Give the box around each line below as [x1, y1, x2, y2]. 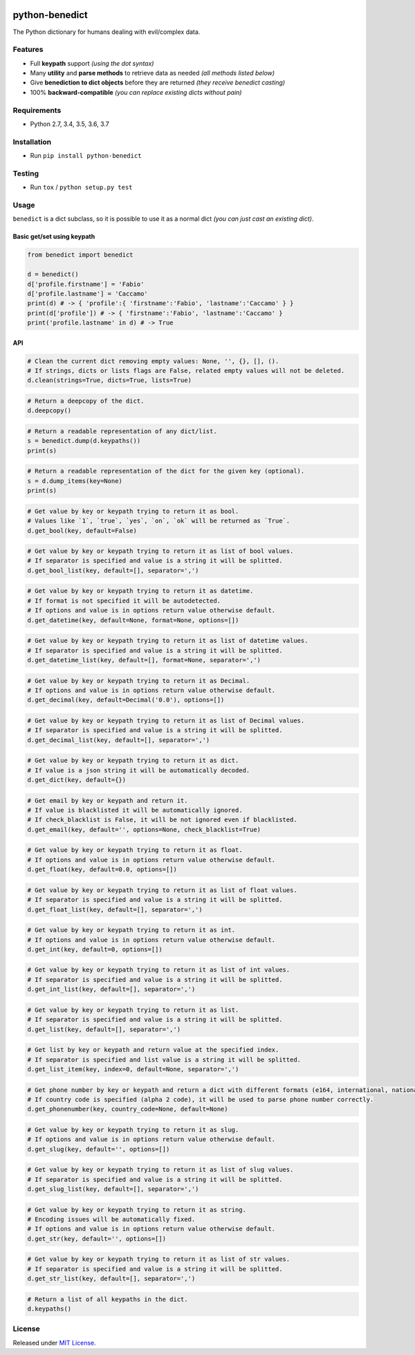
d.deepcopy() [27, 407, 72, 415]
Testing [12, 168, 39, 178]
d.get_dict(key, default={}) [27, 776, 127, 784]
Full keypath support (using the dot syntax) [30, 59, 154, 67]
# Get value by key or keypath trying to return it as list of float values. [27, 886, 297, 894]
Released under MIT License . [12, 1338, 96, 1347]
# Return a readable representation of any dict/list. [27, 428, 217, 435]
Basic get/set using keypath [12, 233, 95, 241]
